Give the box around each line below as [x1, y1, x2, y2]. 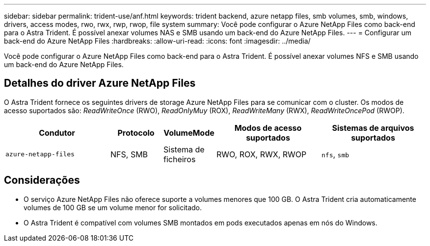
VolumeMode [163, 127, 215, 138]
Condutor [39, 127, 75, 138]
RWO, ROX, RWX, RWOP [216, 149, 307, 159]
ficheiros [163, 154, 196, 164]
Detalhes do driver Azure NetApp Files [4, 77, 196, 90]
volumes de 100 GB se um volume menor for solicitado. [24, 203, 202, 212]
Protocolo [117, 127, 155, 138]
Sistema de [163, 144, 205, 154]
